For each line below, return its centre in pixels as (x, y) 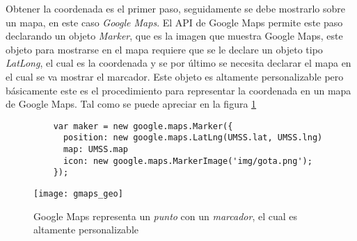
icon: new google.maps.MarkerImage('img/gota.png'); (188, 161)
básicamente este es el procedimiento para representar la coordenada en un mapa (178, 90)
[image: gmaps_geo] (78, 194)
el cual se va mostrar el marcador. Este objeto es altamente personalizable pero (175, 76)
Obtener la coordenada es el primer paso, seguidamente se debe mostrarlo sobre (175, 8)
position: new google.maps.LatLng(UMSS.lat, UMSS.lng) (193, 138)
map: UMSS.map (96, 150)
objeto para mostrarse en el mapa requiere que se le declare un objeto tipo (164, 49)
